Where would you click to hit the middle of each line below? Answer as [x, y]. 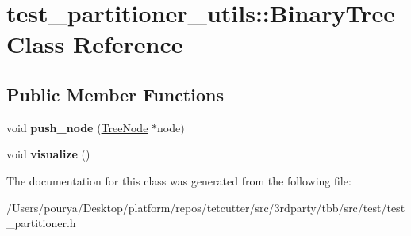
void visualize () [48, 154]
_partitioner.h [41, 223]
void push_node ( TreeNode [77, 127]
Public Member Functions [115, 94]
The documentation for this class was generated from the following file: [179, 180]
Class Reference [95, 44]
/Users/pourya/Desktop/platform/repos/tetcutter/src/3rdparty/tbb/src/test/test [206, 207]
